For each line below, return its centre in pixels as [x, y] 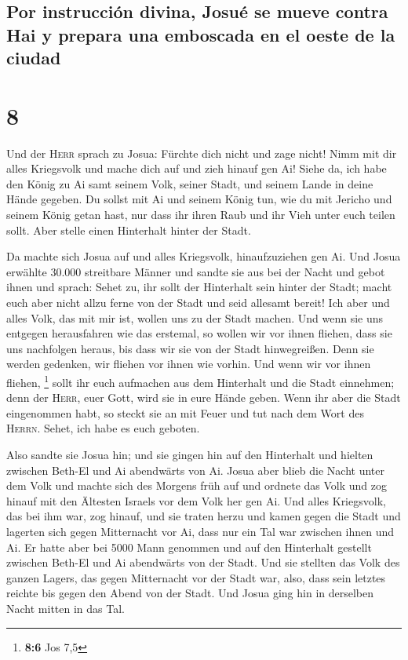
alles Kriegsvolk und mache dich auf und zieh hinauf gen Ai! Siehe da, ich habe [197, 168]
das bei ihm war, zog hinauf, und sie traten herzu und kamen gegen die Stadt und [204, 516]
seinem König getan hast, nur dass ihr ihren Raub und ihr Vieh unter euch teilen [201, 215]
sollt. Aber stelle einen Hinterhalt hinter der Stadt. [129, 230]
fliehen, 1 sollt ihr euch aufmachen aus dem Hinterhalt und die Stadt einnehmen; [200, 381]
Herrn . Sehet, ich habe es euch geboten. [103, 428]
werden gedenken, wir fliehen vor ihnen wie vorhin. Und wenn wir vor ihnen [189, 364]
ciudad [34, 58]
